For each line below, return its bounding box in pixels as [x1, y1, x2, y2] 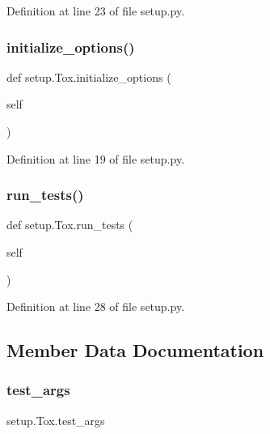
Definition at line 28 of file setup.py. [6, 298, 185, 315]
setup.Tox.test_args [6, 411, 105, 428]
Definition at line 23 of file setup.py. [6, 2, 185, 19]
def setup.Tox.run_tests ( [6, 216, 133, 233]
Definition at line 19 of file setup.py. [6, 150, 185, 167]
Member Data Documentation [6, 338, 264, 363]
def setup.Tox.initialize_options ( [6, 68, 171, 85]
